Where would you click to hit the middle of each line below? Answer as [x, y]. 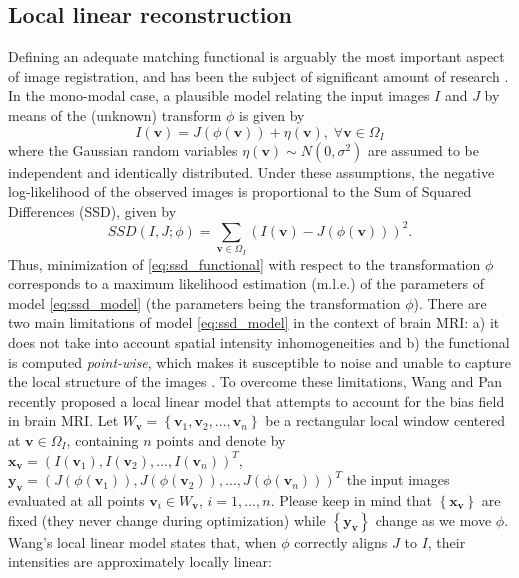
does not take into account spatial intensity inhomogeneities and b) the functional [259, 341]
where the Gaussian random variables [123, 149]
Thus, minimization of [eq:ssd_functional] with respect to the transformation [244, 263]
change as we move [433, 519]
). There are [450, 302]
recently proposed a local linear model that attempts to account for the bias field [256, 400]
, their [446, 541]
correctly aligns [341, 541]
